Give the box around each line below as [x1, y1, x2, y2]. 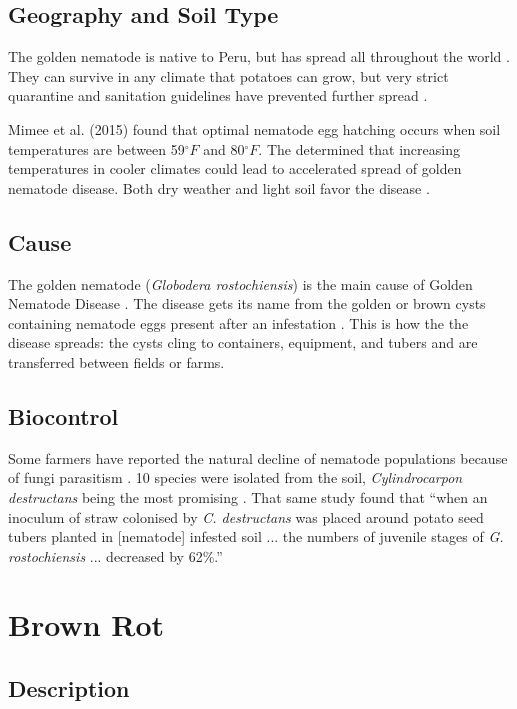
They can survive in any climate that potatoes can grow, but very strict [8, 65, 449, 86]
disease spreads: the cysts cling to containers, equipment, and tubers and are [8, 332, 478, 353]
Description [8, 673, 130, 704]
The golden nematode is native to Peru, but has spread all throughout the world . [8, 46, 510, 67]
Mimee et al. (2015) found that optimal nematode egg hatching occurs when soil [8, 118, 501, 139]
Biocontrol [8, 400, 119, 431]
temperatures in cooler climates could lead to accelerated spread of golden [8, 158, 462, 179]
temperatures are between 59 [8, 138, 185, 159]
